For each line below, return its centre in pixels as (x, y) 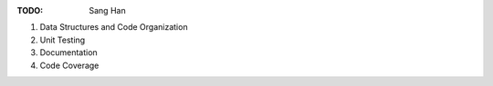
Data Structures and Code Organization (114, 27)
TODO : (30, 10)
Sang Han (108, 10)
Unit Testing (63, 40)
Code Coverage (69, 65)
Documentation (68, 53)
